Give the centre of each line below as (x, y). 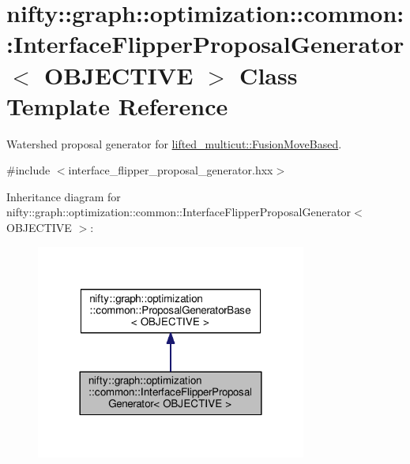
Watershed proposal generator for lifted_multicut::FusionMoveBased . (174, 143)
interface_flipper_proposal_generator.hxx (171, 170)
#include (28, 170)
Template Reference (117, 105)
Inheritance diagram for (64, 196)
